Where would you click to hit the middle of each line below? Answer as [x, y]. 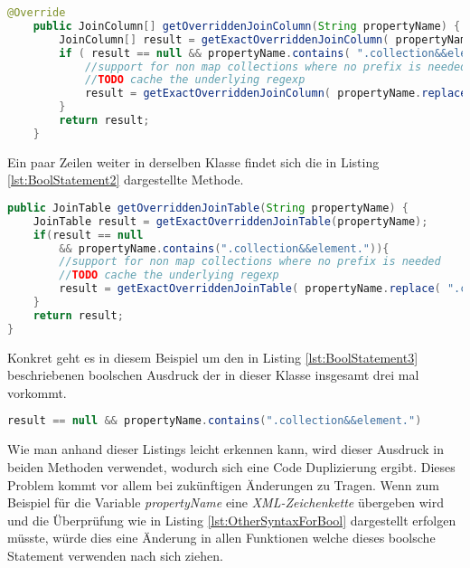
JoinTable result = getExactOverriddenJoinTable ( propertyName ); [230, 221]
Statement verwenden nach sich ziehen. [115, 555]
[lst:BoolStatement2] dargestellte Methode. [126, 180]
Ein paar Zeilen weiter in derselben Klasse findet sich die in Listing [193, 161]
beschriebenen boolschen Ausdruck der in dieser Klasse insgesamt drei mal [213, 375]
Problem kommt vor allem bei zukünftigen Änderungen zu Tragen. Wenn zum [223, 484]
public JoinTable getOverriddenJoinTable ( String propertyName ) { [208, 208]
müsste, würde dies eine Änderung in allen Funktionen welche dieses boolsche [221, 538]
